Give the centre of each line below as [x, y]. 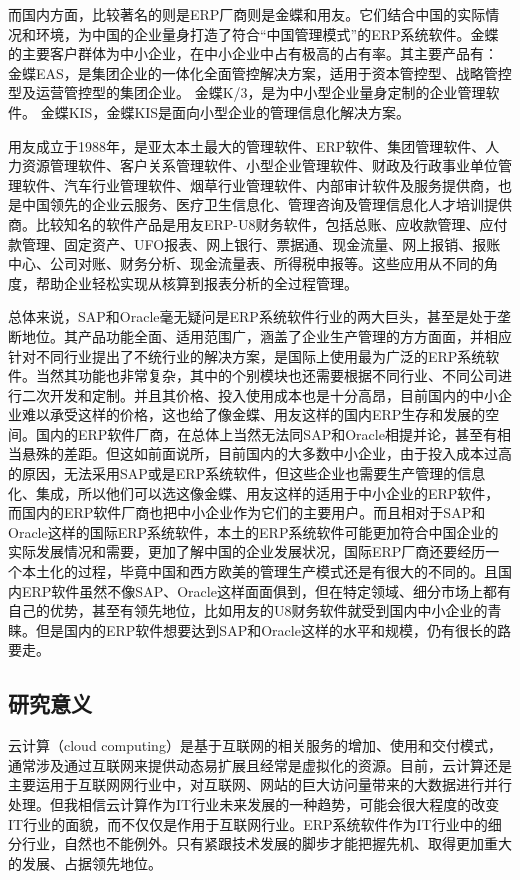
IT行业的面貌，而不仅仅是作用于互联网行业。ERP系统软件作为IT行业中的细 [255, 823]
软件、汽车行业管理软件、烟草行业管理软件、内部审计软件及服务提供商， [259, 184]
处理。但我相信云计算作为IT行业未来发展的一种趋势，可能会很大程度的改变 [254, 803]
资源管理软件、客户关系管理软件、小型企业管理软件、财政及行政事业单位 [259, 165]
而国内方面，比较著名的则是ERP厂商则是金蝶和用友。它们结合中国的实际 [247, 14]
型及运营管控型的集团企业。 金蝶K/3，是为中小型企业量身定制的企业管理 [247, 92]
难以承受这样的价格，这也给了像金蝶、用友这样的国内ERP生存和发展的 [253, 414]
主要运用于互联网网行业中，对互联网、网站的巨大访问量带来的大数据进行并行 [260, 784]
